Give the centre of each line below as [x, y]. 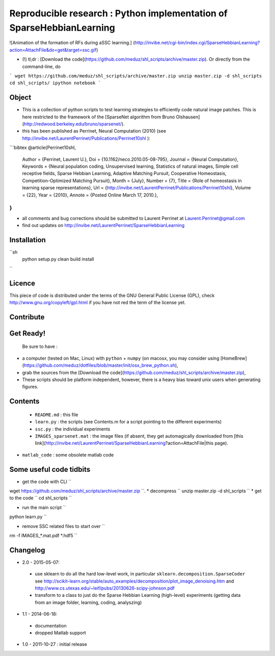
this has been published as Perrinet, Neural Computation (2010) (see [94, 131]
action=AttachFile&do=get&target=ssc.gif [53, 50]
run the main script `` [44, 507]
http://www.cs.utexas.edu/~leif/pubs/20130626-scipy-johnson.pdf [105, 588]
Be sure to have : [40, 346]
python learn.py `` [28, 517]
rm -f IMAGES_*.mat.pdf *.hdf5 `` [43, 535]
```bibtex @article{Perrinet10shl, [43, 147]
